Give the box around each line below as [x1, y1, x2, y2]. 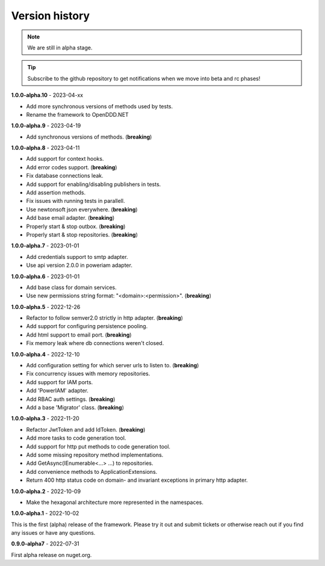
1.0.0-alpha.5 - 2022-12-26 [11, 303, 81, 310]
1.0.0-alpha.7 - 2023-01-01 [11, 242, 79, 249]
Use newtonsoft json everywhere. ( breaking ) [26, 205, 138, 213]
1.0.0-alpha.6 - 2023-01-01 [11, 273, 80, 280]
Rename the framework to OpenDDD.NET [26, 111, 129, 118]
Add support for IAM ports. [26, 378, 93, 385]
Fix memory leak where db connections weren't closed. [26, 340, 164, 347]
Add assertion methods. [26, 189, 86, 196]
